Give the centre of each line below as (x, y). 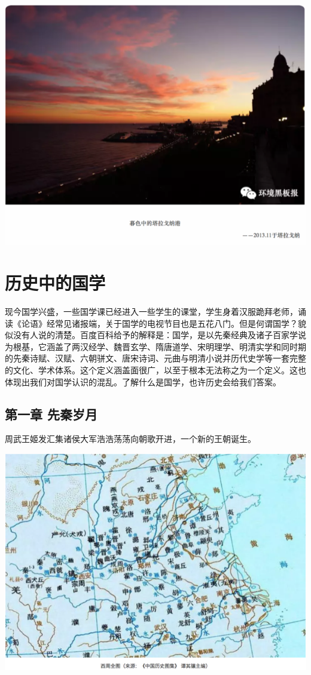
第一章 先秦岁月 (51, 414)
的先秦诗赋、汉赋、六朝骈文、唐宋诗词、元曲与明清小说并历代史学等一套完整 (155, 358)
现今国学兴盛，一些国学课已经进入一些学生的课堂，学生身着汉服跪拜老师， (151, 312)
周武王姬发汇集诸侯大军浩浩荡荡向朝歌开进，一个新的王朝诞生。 (130, 439)
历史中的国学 (55, 283)
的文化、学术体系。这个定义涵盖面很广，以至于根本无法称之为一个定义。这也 (155, 370)
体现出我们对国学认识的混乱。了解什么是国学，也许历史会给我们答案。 (143, 381)
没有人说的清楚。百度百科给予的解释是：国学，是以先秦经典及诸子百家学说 (159, 335)
